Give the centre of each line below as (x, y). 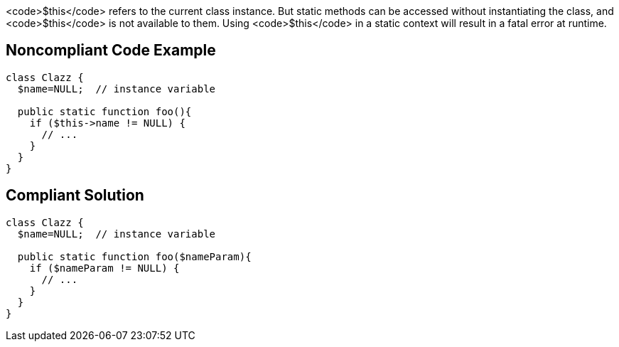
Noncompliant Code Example (111, 50)
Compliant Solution (75, 196)
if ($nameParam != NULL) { (104, 268)
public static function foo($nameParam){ (134, 256)
